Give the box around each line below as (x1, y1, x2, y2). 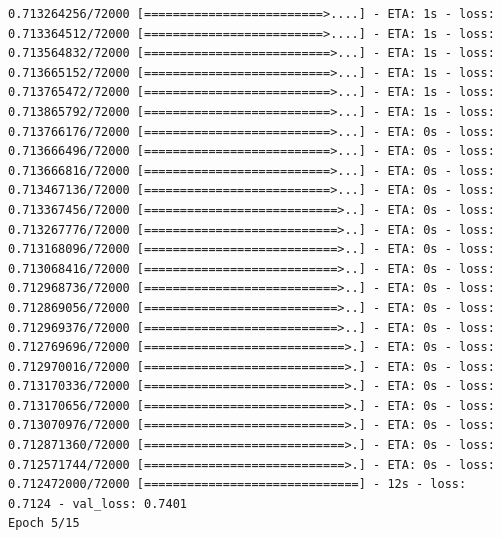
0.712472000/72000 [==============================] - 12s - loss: (8, 477, 467, 492)
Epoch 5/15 (8, 516, 80, 531)
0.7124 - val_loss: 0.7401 (8, 496, 187, 511)
